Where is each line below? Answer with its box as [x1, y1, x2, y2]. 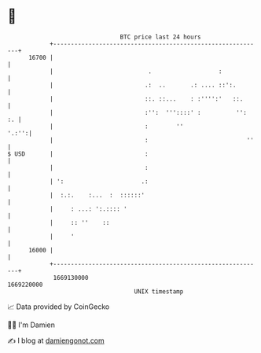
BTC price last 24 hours [119, 33, 201, 41]
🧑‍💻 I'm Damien [7, 320, 56, 329]
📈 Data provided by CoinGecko [7, 302, 110, 311]
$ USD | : [7, 149, 149, 158]
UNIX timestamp [134, 287, 184, 296]
